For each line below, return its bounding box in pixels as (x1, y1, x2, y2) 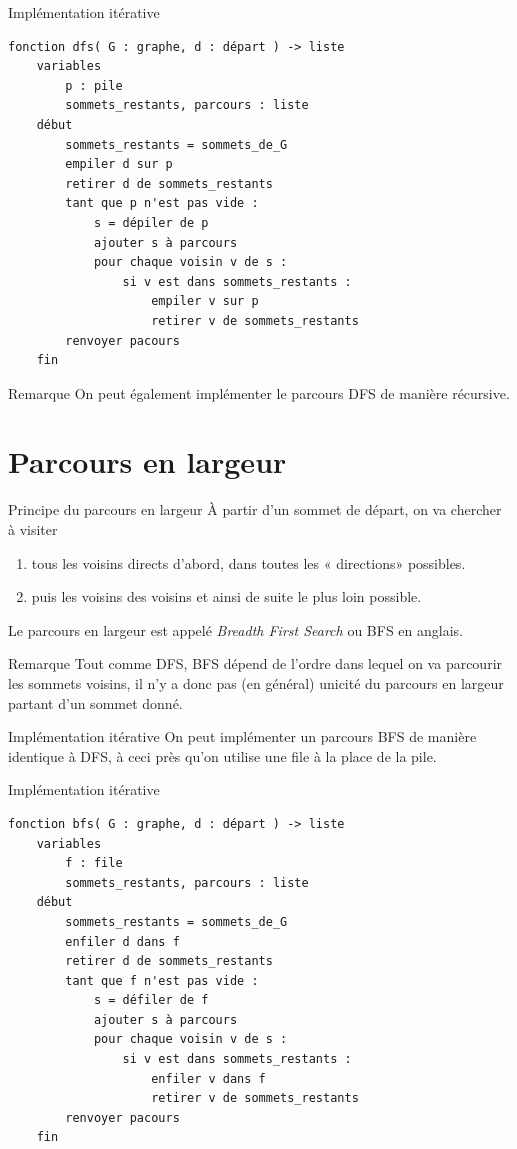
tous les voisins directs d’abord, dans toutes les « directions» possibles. (31, 552, 466, 573)
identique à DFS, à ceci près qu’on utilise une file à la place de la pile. (8, 745, 437, 766)
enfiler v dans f (151, 1071, 266, 1086)
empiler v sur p (151, 294, 259, 309)
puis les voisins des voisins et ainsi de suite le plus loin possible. (31, 586, 422, 607)
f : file (65, 856, 123, 871)
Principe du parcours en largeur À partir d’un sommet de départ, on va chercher (8, 499, 502, 520)
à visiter (8, 519, 58, 539)
